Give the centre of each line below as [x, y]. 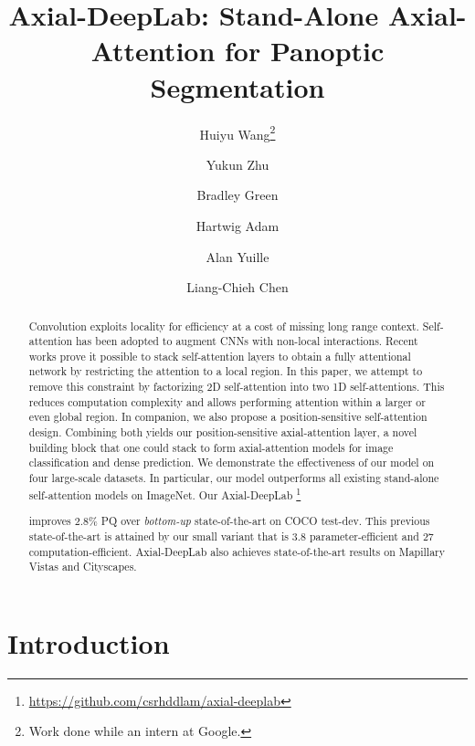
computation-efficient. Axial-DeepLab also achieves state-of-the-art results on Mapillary [237, 551]
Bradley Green [237, 195]
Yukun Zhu [237, 164]
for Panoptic [305, 51]
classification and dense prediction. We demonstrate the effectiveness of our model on [232, 462]
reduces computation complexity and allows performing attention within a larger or [227, 401]
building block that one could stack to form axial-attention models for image [211, 447]
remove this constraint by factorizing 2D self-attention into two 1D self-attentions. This [237, 387]
